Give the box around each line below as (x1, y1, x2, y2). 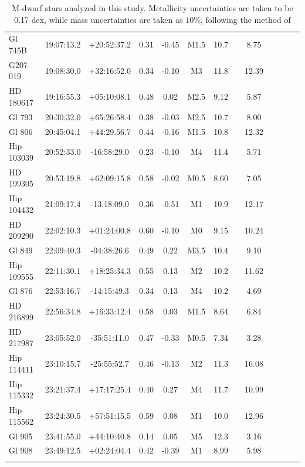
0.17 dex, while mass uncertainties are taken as (14, 13, 183, 25)
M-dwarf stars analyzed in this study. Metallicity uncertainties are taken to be (12, 2, 293, 13)
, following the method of (200, 13, 291, 25)
